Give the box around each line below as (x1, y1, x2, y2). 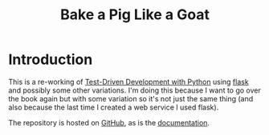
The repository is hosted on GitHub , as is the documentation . (8, 117, 210, 127)
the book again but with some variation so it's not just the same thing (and (8, 93, 254, 103)
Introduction (8, 50, 93, 69)
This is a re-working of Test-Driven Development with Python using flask (8, 77, 249, 86)
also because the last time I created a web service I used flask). (8, 102, 219, 112)
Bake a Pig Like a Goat (59, 6, 210, 24)
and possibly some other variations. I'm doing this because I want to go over (8, 85, 261, 95)
